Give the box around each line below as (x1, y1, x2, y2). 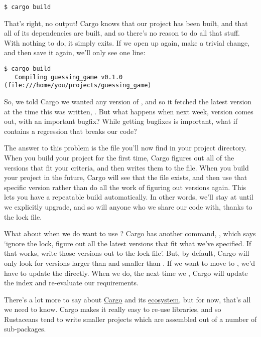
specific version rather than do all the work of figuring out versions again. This (4, 182, 246, 192)
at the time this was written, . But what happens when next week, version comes (4, 106, 253, 116)
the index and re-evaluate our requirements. (4, 277, 139, 288)
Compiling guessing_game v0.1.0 (15, 73, 123, 81)
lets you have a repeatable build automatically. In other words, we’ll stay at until (4, 192, 253, 202)
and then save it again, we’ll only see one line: (4, 47, 146, 58)
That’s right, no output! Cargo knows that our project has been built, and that (4, 18, 248, 28)
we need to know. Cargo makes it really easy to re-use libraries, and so (4, 304, 221, 314)
